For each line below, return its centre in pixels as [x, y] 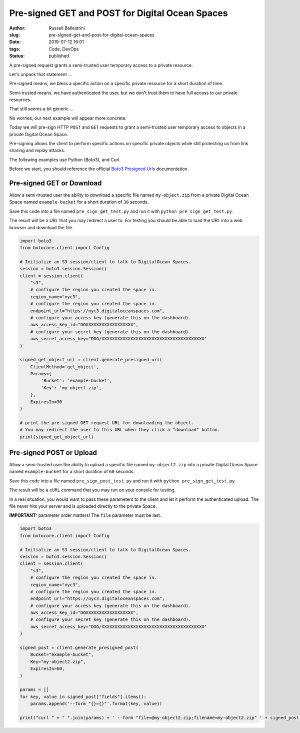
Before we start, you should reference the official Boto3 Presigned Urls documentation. [99, 169]
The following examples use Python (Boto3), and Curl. [65, 160]
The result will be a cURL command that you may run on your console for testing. [92, 490]
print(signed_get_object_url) [57, 437]
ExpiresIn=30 [46, 402]
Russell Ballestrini [67, 28]
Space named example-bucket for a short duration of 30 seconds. [79, 202]
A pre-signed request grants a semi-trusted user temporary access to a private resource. [101, 65]
